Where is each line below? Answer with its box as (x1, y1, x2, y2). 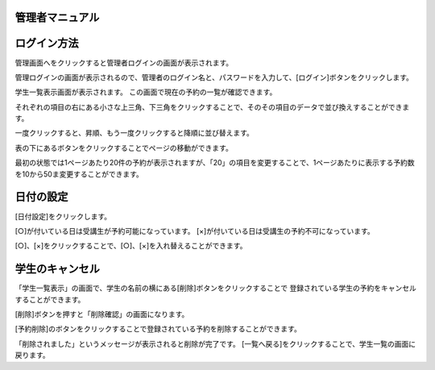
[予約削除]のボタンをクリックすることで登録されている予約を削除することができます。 (14, 324, 301, 334)
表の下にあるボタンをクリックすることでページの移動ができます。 (14, 143, 233, 152)
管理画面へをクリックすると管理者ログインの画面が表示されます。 (14, 57, 234, 68)
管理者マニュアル (14, 10, 100, 24)
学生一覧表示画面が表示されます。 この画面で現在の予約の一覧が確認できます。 (14, 87, 277, 97)
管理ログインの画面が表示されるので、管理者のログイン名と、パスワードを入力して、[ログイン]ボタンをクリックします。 (14, 73, 414, 82)
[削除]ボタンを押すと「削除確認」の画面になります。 (14, 310, 189, 319)
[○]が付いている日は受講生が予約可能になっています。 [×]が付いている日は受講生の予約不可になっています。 (14, 226, 375, 235)
